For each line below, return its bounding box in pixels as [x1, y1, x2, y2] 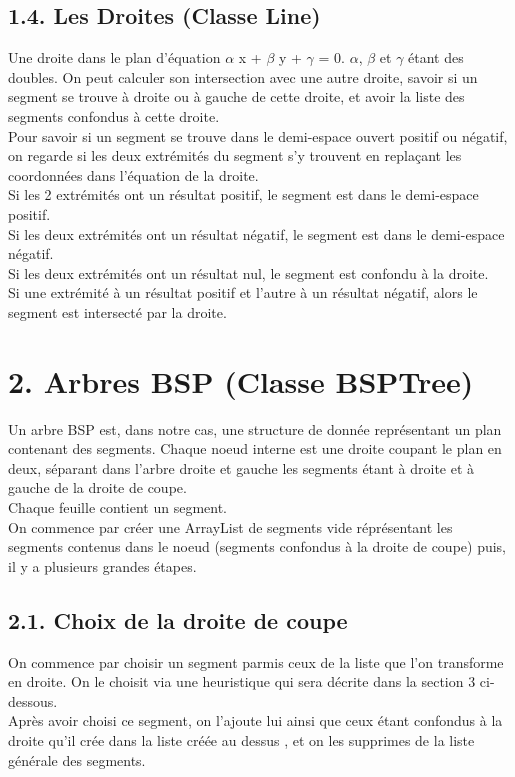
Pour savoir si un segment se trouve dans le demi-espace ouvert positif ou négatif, [8, 125, 508, 146]
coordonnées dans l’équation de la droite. [8, 164, 259, 185]
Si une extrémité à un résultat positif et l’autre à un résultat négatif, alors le [8, 282, 478, 303]
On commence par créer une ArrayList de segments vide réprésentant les [8, 516, 453, 537]
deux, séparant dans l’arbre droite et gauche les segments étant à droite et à [8, 457, 475, 478]
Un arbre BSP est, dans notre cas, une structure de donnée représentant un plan [8, 418, 502, 439]
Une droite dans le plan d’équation [8, 47, 221, 68]
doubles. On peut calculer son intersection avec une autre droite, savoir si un [8, 66, 478, 87]
